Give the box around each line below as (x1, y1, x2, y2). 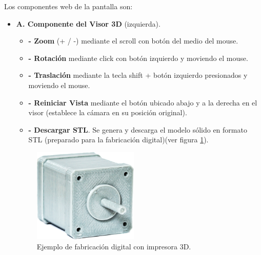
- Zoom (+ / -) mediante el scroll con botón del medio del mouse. (28, 35, 238, 46)
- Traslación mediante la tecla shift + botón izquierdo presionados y (28, 70, 248, 80)
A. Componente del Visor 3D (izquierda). (16, 18, 160, 29)
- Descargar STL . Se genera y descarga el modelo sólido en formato (28, 124, 247, 135)
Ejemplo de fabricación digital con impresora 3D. (36, 241, 191, 252)
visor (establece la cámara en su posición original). (28, 107, 187, 118)
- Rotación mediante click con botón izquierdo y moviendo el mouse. (28, 52, 248, 63)
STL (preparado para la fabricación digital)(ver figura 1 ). (28, 134, 209, 145)
